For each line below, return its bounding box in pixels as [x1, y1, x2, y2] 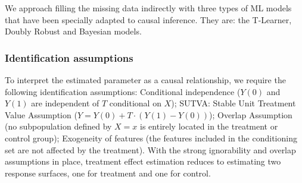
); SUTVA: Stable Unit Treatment [171, 97, 296, 109]
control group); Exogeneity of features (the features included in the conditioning [5, 131, 297, 144]
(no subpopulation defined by [5, 120, 112, 132]
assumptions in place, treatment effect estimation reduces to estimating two [5, 155, 281, 168]
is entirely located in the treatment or [140, 120, 278, 132]
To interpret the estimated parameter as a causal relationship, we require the [5, 74, 286, 86]
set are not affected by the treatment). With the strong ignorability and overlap [5, 143, 296, 156]
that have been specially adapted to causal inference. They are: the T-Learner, [5, 13, 292, 26]
